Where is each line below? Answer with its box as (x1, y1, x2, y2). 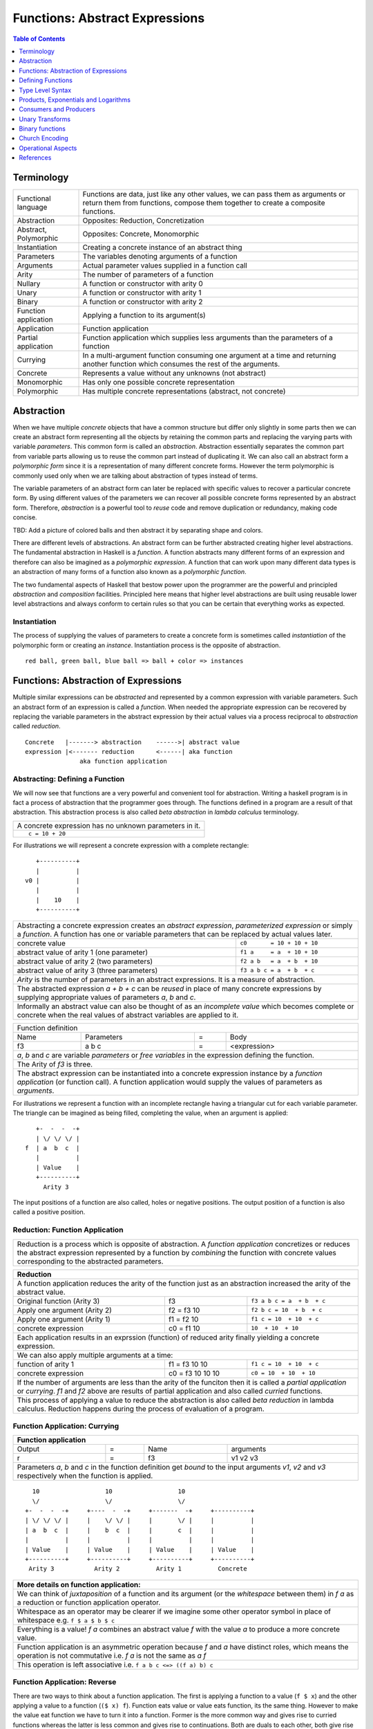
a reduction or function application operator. (17, 1598, 161, 1607)
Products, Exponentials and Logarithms (19, 95, 131, 104)
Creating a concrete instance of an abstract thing (82, 243, 242, 252)
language (17, 203, 48, 212)
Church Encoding (19, 134, 68, 142)
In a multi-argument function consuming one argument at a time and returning (82, 351, 336, 360)
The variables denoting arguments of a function (82, 252, 238, 261)
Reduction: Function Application (12, 1225, 124, 1235)
